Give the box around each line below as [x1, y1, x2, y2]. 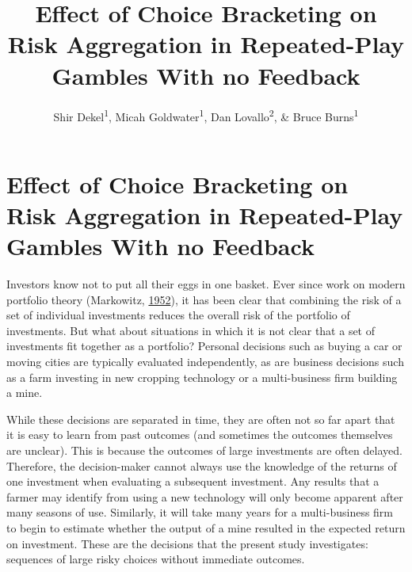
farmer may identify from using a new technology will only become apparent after [6, 488, 403, 505]
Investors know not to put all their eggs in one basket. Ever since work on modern [6, 276, 406, 292]
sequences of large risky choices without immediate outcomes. [6, 551, 305, 567]
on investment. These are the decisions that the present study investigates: [6, 535, 368, 551]
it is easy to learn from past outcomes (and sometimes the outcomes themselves [6, 426, 393, 443]
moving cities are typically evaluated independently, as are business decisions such [6, 353, 404, 370]
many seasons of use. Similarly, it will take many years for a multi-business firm [6, 504, 394, 521]
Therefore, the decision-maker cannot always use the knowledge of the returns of [6, 457, 397, 474]
